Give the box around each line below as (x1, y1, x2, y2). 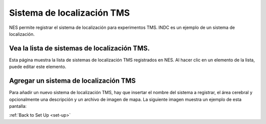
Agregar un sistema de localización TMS (9, 76, 136, 85)
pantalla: (9, 103, 27, 109)
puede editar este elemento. (9, 64, 66, 70)
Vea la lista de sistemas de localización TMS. (9, 44, 150, 52)
